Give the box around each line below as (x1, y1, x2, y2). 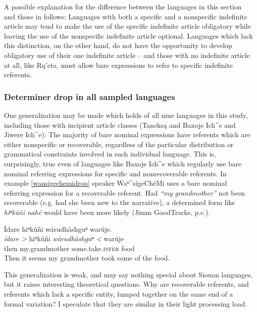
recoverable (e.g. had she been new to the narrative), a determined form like (4, 197, 235, 208)
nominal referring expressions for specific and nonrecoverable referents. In (4, 168, 227, 178)
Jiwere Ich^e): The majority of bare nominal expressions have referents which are (4, 129, 251, 140)
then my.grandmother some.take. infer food (4, 243, 135, 253)
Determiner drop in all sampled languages (4, 90, 175, 103)
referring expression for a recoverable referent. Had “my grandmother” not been (4, 187, 245, 198)
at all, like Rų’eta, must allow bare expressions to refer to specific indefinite (4, 59, 233, 70)
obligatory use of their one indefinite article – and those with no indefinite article (4, 50, 250, 60)
